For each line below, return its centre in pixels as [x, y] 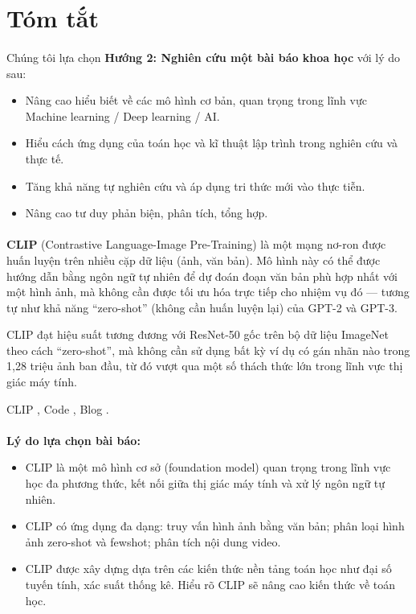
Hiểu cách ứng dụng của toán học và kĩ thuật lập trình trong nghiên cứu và [212, 143]
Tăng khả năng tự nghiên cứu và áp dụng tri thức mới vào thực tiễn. [195, 185]
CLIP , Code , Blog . [58, 408]
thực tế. [45, 158]
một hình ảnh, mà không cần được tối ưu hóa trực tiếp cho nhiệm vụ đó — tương [208, 292]
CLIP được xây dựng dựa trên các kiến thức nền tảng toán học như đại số [208, 569]
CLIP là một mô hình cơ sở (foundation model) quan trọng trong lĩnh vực [208, 467]
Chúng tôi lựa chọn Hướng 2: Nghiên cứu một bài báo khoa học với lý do [204, 57]
